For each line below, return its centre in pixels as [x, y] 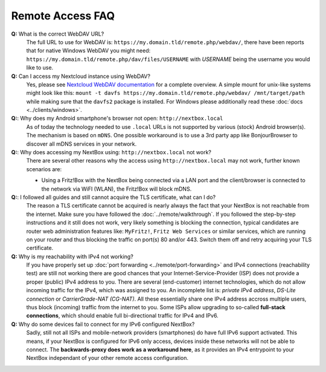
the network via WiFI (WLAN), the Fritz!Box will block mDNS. [117, 189]
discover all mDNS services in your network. [81, 144]
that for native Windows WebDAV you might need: [88, 51]
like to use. [40, 68]
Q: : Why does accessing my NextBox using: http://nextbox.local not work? [111, 152]
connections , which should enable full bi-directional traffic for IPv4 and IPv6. [122, 316]
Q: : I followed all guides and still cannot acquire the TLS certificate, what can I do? [113, 197]
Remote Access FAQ [63, 16]
